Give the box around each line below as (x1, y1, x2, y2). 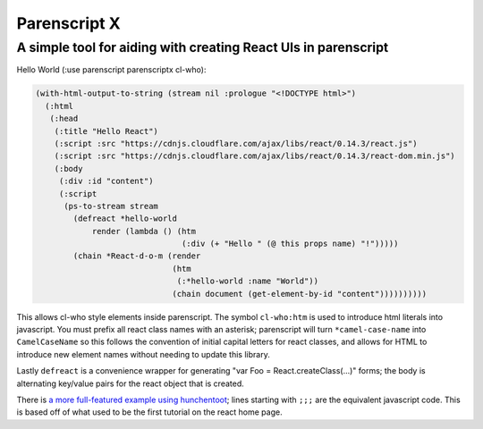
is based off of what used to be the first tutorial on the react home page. (16, 407, 283, 417)
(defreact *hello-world (72, 214, 178, 223)
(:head (49, 114, 79, 124)
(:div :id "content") (58, 176, 154, 187)
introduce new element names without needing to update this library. (16, 349, 270, 359)
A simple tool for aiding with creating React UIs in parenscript (16, 39, 389, 55)
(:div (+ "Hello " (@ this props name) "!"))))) (181, 239, 399, 249)
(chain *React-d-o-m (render (72, 251, 201, 261)
